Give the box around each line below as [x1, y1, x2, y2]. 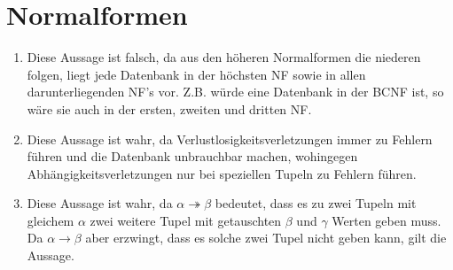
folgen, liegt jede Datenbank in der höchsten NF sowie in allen [27, 65, 366, 83]
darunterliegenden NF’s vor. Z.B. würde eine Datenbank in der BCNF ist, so [27, 82, 444, 101]
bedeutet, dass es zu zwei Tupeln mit [215, 194, 417, 212]
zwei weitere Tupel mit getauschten [90, 211, 282, 229]
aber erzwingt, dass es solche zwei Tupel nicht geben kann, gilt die [85, 228, 447, 247]
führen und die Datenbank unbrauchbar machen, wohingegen [27, 147, 358, 166]
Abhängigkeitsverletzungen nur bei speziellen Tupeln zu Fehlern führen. [27, 164, 417, 182]
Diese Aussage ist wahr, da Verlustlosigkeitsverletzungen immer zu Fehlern [27, 129, 433, 148]
